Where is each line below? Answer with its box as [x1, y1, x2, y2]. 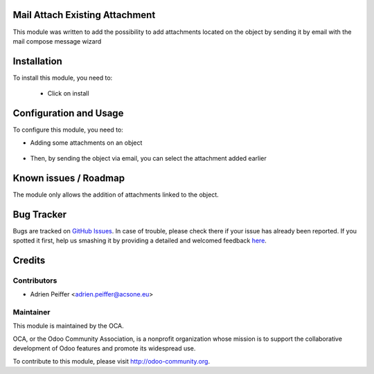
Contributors [12, 276, 57, 285]
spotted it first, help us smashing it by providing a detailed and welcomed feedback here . [12, 236, 267, 245]
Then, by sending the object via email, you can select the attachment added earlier [30, 154, 267, 162]
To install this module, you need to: [12, 73, 113, 82]
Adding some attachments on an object [30, 139, 143, 147]
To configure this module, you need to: [12, 125, 124, 134]
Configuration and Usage [12, 107, 124, 119]
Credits [12, 254, 46, 266]
